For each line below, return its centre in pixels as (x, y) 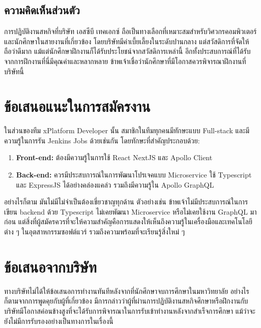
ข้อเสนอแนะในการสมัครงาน (77, 106)
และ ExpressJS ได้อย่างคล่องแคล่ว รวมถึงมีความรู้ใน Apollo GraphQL (115, 184)
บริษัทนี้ (14, 71)
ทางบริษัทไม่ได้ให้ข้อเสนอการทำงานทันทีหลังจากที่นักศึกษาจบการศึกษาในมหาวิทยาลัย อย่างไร (127, 291)
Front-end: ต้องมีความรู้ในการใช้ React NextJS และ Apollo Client (114, 157)
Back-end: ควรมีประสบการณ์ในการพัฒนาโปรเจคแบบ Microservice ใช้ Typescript (134, 175)
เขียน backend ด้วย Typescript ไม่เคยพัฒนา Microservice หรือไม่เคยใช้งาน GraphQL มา (130, 211)
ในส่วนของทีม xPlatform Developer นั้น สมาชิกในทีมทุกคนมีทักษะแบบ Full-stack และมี (127, 130)
